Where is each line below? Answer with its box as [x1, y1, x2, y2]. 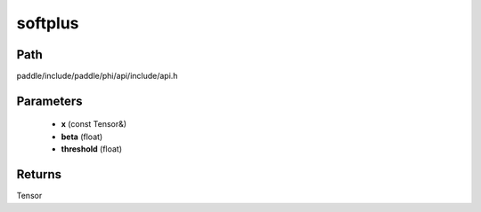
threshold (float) [61, 144, 123, 154]
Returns [16, 167, 62, 182]
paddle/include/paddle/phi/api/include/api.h [16, 71, 178, 82]
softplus [16, 13, 79, 33]
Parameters [16, 93, 83, 108]
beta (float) [61, 131, 103, 142]
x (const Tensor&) [61, 119, 127, 130]
